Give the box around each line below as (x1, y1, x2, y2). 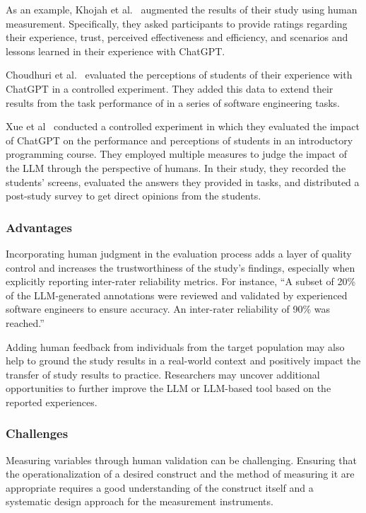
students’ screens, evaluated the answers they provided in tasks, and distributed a (6, 174, 360, 189)
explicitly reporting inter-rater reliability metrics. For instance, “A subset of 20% (6, 274, 356, 289)
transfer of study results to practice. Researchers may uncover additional (6, 367, 320, 381)
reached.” (6, 315, 45, 330)
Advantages (6, 218, 73, 236)
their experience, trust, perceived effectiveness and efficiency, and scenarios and (6, 30, 348, 45)
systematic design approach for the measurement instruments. (6, 494, 273, 509)
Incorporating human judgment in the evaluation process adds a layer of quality (6, 246, 352, 260)
